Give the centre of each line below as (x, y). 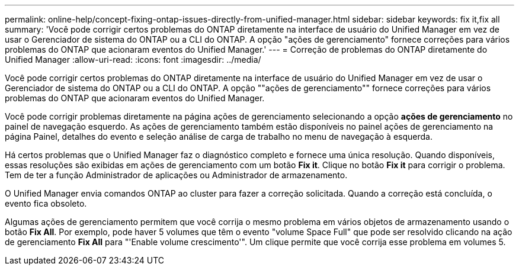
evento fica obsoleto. (46, 203)
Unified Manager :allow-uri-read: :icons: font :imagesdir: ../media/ (133, 60)
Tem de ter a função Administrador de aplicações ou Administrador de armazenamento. (176, 175)
